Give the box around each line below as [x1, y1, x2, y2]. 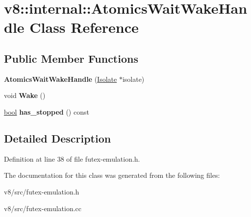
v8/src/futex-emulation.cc [4, 203, 82, 213]
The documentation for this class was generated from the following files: [4, 170, 220, 180]
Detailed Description [4, 130, 111, 145]
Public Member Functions [4, 50, 138, 66]
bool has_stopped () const [4, 106, 89, 117]
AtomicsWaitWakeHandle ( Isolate [4, 73, 117, 84]
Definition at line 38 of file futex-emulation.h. [4, 153, 140, 164]
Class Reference [29, 17, 139, 37]
